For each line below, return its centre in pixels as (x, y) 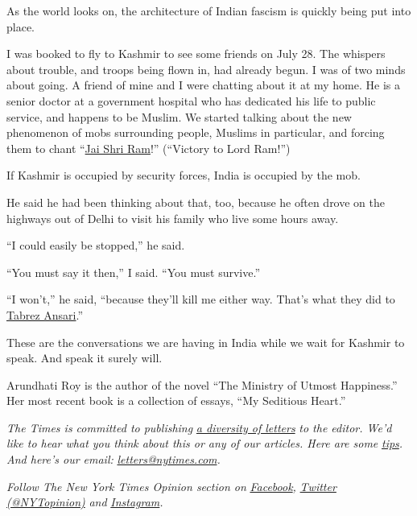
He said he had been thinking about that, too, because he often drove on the (196, 202)
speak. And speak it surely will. (85, 358)
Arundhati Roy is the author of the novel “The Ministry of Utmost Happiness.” (202, 384)
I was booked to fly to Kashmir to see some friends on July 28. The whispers (196, 54)
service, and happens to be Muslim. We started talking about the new (179, 116)
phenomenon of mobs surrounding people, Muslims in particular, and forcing (196, 132)
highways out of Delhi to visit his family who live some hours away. (173, 218)
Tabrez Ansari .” (45, 314)
